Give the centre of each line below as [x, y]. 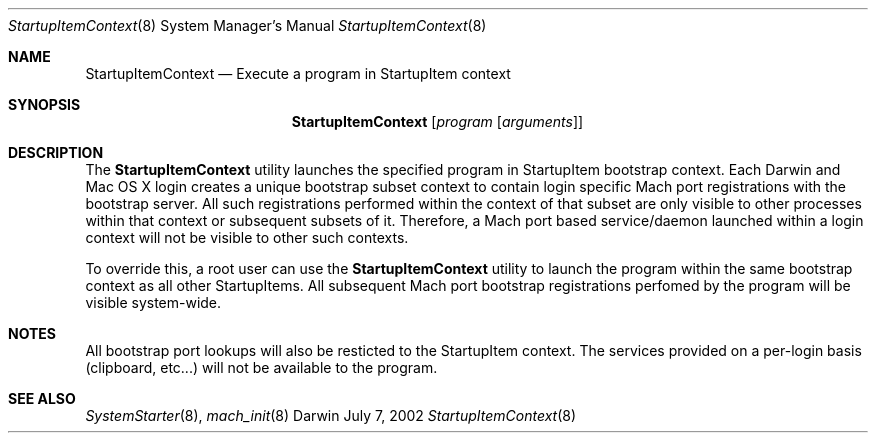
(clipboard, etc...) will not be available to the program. [261, 367]
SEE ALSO [42, 398]
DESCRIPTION [56, 152]
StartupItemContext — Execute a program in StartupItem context [298, 73]
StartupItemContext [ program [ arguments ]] [437, 121]
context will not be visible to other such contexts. [247, 237]
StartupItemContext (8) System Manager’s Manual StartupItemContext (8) [247, 25]
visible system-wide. [153, 302]
